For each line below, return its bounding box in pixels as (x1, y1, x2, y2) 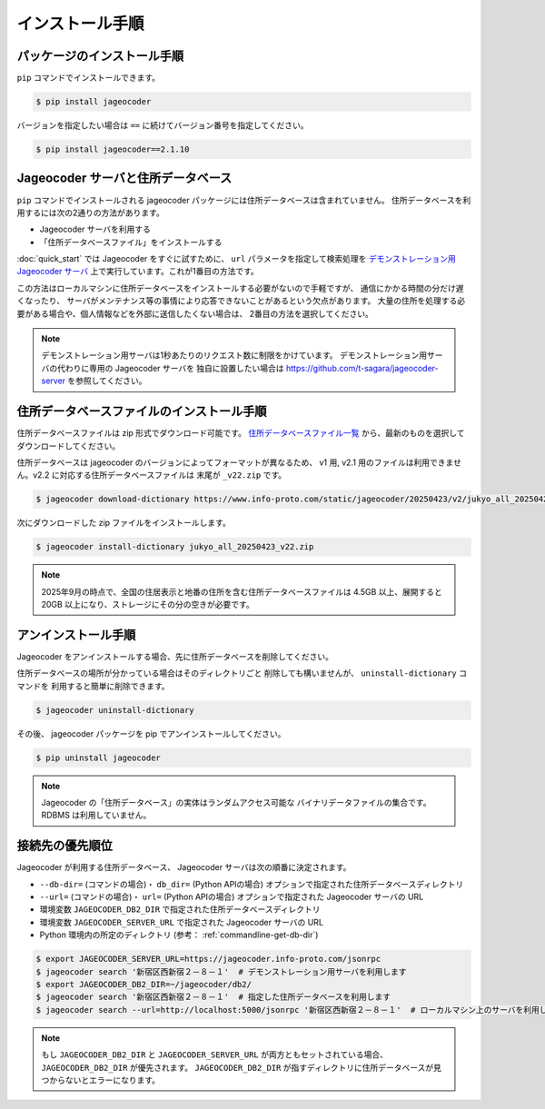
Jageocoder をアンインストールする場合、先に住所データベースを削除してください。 (16, 650, 333, 662)
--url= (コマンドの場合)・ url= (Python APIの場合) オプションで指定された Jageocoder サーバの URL (39, 891, 424, 903)
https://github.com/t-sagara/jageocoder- (286, 362, 440, 373)
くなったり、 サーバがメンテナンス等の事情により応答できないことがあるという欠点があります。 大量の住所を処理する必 (16, 295, 466, 306)
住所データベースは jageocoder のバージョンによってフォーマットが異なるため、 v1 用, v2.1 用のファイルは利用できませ (16, 457, 462, 468)
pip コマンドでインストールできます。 (16, 73, 161, 84)
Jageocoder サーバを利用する (39, 223, 152, 235)
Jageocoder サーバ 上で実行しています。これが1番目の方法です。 (16, 266, 259, 277)
